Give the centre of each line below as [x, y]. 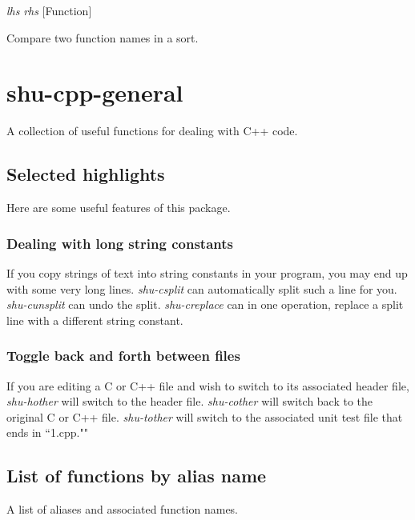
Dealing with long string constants [120, 243]
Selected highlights [86, 174]
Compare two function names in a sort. [103, 37]
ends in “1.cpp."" [47, 432]
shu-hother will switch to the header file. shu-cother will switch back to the [190, 401]
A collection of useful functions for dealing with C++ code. [152, 131]
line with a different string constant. [95, 320]
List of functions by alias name [137, 476]
